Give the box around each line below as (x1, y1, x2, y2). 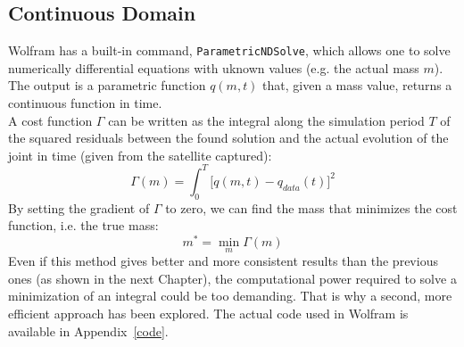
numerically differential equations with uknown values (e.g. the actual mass (8, 58, 419, 77)
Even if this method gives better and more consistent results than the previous (8, 252, 438, 270)
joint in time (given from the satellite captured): (8, 145, 272, 164)
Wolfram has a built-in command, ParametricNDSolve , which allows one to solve (8, 41, 451, 60)
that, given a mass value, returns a (262, 76, 452, 95)
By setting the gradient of (8, 198, 150, 217)
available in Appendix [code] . (8, 321, 169, 340)
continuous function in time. (8, 94, 162, 112)
